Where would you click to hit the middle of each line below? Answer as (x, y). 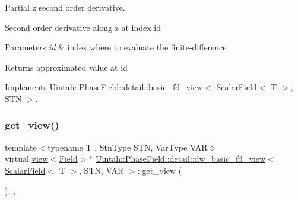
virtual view (27, 159)
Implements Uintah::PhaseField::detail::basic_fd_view (104, 87)
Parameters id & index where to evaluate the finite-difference (116, 47)
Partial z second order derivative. (65, 7)
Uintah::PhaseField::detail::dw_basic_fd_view (181, 159)
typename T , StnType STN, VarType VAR (128, 147)
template (21, 147)
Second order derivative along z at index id (83, 27)
